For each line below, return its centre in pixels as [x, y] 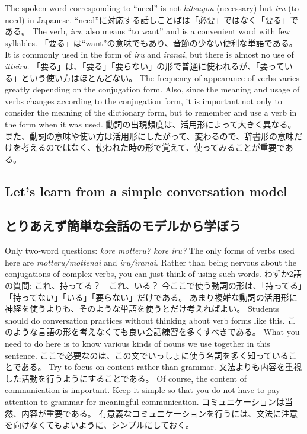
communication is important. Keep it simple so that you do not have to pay [143, 390]
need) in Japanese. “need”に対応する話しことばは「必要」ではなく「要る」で [151, 19]
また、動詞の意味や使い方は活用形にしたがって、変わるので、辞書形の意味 [150, 135]
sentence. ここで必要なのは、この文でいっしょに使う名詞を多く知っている [147, 355]
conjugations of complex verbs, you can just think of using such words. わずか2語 [153, 274]
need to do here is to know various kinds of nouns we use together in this [137, 344]
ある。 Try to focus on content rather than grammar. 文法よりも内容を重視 [162, 367]
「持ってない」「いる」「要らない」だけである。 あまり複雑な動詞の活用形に [151, 297]
